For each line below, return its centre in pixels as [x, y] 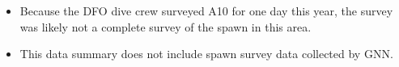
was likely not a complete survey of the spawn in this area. [166, 26]
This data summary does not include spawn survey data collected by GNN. [206, 54]
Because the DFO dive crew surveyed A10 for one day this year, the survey [206, 10]
